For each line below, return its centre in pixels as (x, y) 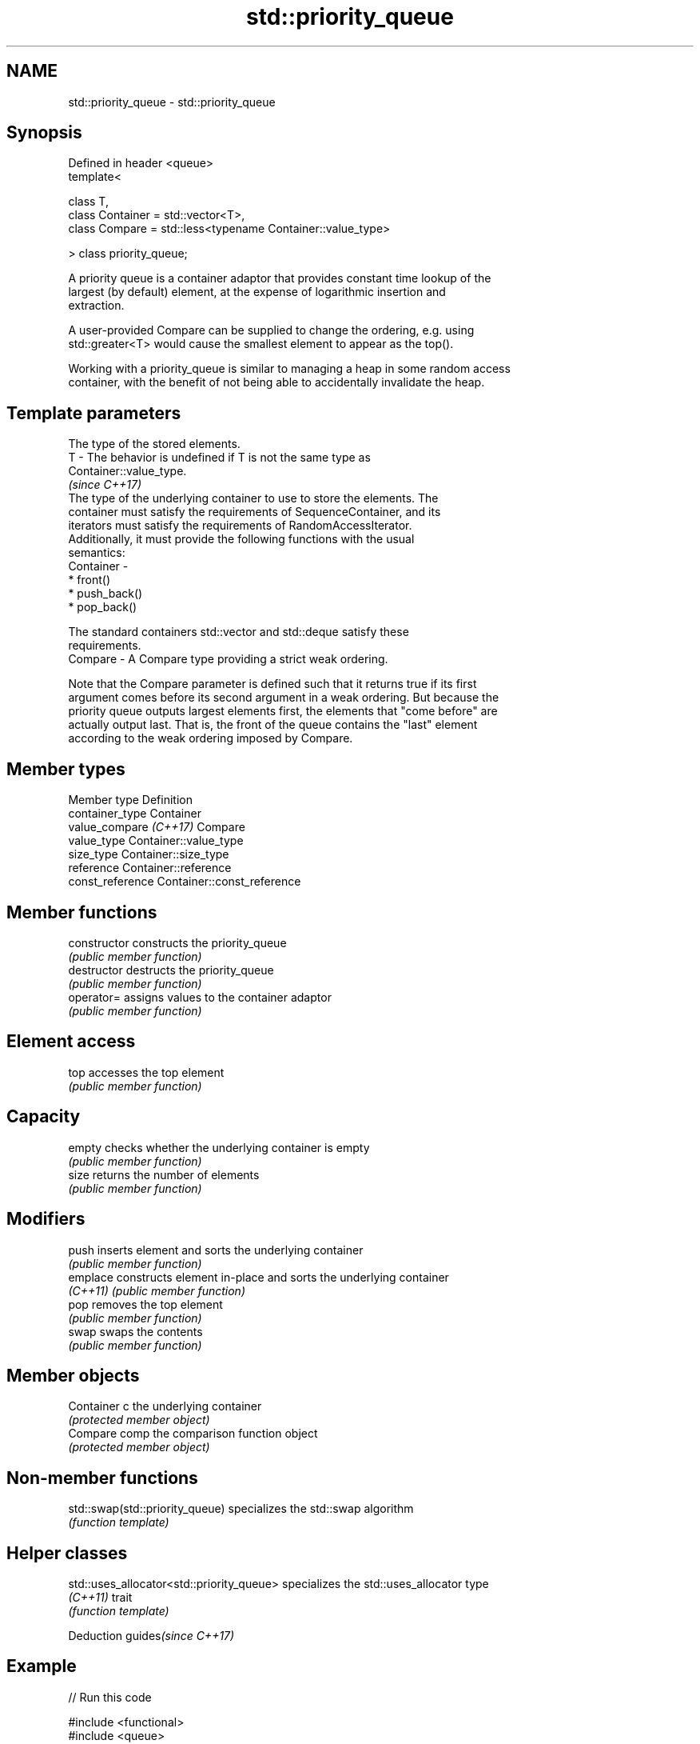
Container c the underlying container (165, 1406)
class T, (88, 202)
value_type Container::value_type (156, 841)
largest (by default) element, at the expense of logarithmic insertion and (257, 292)
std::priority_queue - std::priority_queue (172, 102)
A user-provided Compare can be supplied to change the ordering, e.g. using (271, 330)
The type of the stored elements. (154, 444)
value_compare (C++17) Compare (157, 827)
